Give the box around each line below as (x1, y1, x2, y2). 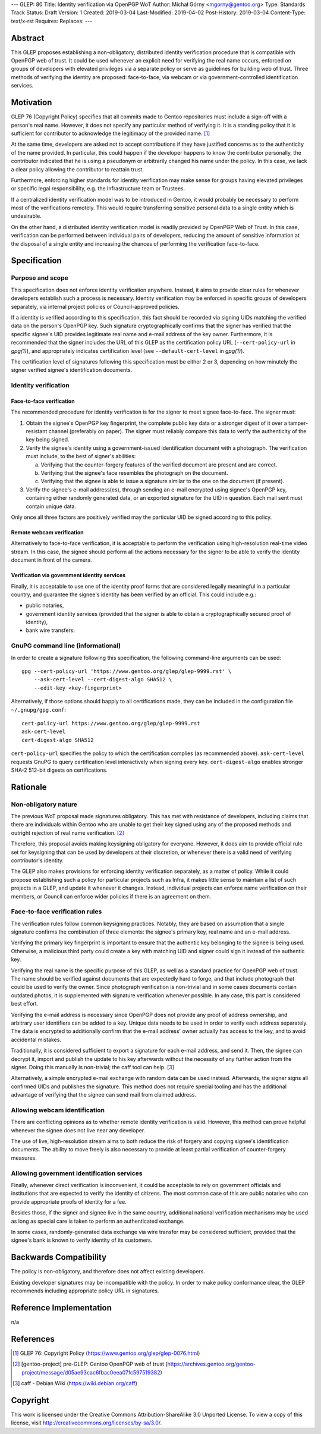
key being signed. (26, 436, 70, 443)
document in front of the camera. (11, 556, 92, 563)
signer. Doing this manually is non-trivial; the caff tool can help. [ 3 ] (11, 1063, 175, 1070)
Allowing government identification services (11, 1169, 143, 1178)
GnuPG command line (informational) (11, 641, 121, 650)
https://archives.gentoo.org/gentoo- (167, 1360, 256, 1368)
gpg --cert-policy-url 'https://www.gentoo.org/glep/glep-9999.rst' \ (21, 668, 232, 675)
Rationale (11, 782, 47, 792)
